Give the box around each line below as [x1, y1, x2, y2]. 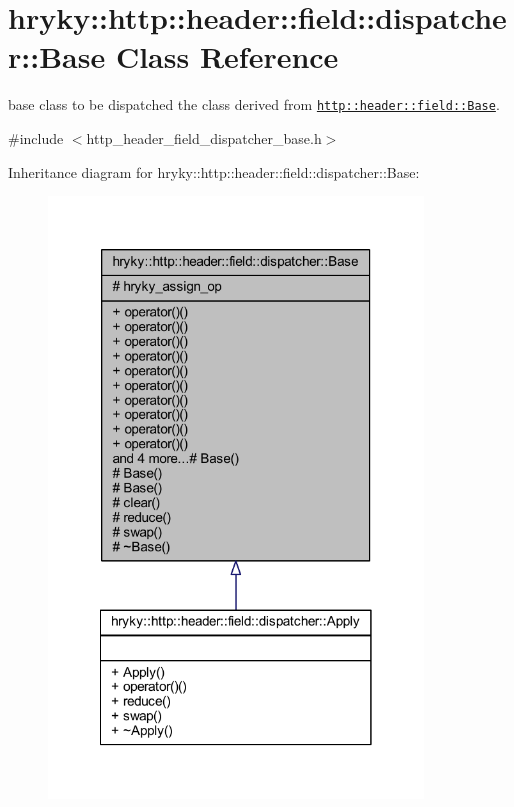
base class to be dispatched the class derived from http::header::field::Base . [8, 94, 500, 115]
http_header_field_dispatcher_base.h [86, 127, 322, 148]
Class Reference [115, 36, 339, 77]
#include [8, 127, 64, 148]
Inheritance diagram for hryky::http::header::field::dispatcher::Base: [8, 161, 420, 182]
